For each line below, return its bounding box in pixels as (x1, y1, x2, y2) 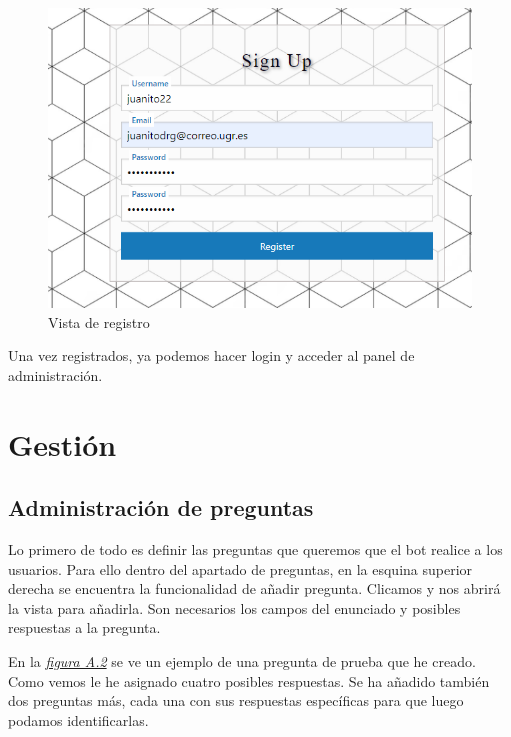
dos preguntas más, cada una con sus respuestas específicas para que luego (8, 690, 464, 711)
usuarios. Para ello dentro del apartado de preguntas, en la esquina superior (8, 558, 473, 579)
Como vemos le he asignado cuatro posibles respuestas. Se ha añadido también (8, 670, 490, 691)
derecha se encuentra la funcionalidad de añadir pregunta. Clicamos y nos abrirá (8, 578, 501, 599)
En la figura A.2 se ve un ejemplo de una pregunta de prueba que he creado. (8, 651, 476, 671)
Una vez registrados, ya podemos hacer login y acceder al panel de (8, 345, 415, 366)
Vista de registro (48, 311, 150, 332)
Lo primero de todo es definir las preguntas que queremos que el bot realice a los (8, 539, 503, 560)
